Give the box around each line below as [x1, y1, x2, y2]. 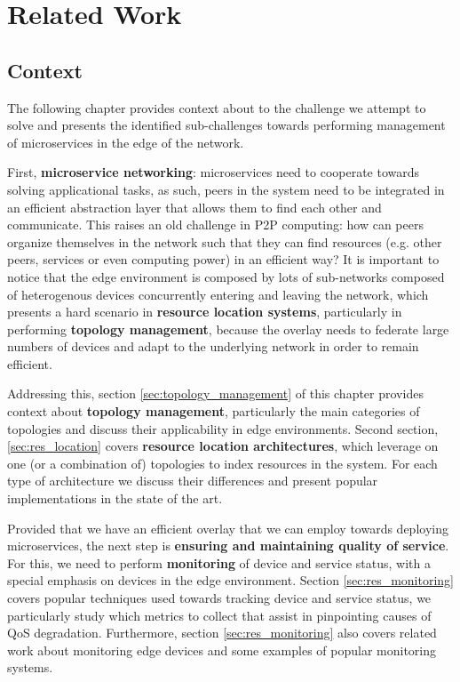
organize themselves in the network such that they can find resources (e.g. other [7, 232, 442, 251]
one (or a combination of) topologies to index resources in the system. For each [7, 453, 438, 472]
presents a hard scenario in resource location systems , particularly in [7, 302, 402, 321]
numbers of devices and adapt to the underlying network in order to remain [7, 337, 419, 356]
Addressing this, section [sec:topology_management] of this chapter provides [7, 384, 424, 403]
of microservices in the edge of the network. [7, 132, 244, 151]
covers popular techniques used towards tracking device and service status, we [7, 589, 432, 607]
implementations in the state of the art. [7, 489, 223, 508]
